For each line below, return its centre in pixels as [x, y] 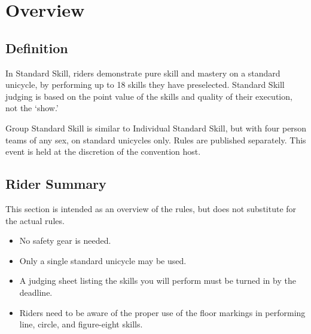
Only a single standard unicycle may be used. [103, 260]
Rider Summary [56, 184]
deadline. [36, 292]
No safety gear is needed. [65, 240]
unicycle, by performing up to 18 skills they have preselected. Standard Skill [145, 85]
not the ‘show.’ [32, 108]
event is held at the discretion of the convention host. [103, 151]
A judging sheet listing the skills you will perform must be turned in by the [158, 281]
